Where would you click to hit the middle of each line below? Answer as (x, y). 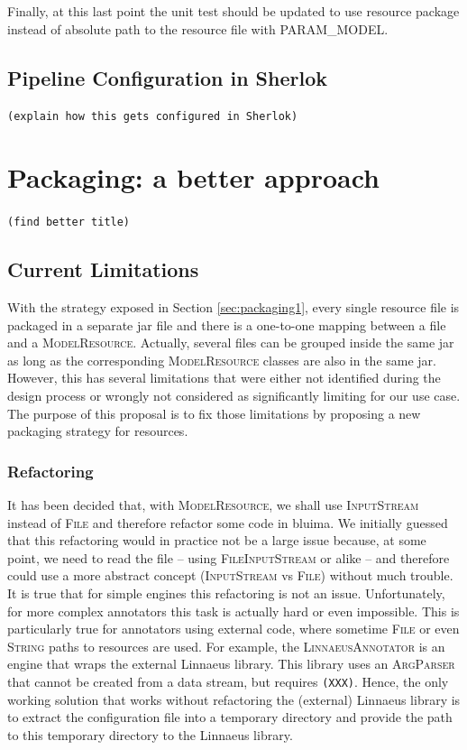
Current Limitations (103, 269)
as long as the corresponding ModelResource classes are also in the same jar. (222, 360)
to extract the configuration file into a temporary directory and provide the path (230, 717)
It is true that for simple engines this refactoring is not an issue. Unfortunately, (226, 593)
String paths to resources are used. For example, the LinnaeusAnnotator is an (226, 646)
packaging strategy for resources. (98, 431)
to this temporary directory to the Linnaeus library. (150, 734)
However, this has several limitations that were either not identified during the (224, 378)
